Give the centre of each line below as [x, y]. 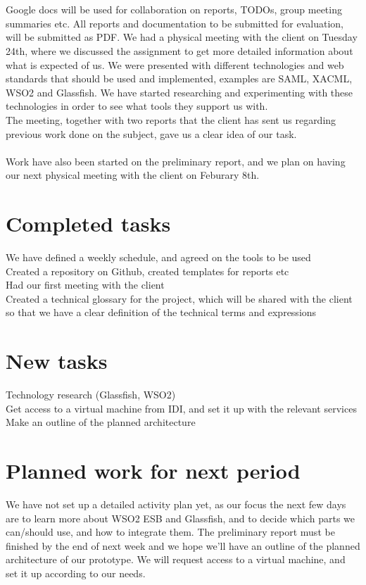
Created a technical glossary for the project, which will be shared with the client [179, 298]
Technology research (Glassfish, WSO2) [91, 395]
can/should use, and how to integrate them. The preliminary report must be [170, 532]
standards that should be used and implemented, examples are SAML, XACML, [179, 78]
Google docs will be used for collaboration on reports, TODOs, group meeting [174, 10]
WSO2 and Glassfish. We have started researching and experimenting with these [179, 92]
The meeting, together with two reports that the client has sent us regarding [171, 119]
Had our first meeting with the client [85, 285]
